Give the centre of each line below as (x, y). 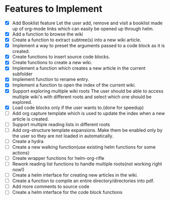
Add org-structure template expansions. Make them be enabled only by (87, 130)
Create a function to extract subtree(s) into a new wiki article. (77, 40)
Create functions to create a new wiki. (52, 63)
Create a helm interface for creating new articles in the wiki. (75, 175)
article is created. (30, 119)
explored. (22, 102)
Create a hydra (28, 141)
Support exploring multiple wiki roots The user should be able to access (88, 91)
